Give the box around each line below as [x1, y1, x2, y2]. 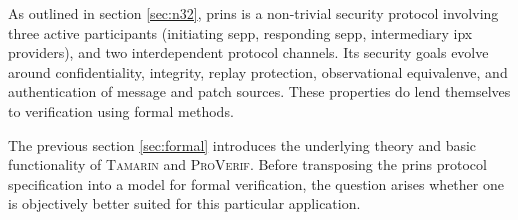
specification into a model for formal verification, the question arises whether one [8, 173, 504, 194]
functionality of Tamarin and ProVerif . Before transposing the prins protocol [8, 154, 487, 175]
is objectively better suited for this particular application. [8, 193, 361, 214]
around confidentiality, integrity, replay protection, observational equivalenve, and [8, 61, 508, 82]
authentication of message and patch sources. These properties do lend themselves [8, 81, 511, 102]
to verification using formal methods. [8, 100, 234, 121]
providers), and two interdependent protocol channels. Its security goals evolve [8, 42, 489, 63]
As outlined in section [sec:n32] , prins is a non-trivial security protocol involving [8, 3, 499, 23]
